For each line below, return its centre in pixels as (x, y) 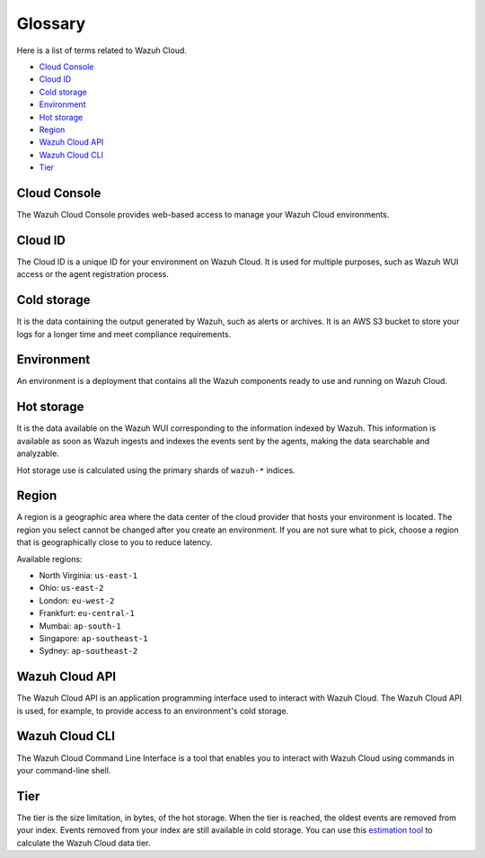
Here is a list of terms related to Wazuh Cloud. (102, 50)
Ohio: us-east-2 (71, 588)
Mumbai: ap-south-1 (80, 626)
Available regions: (49, 559)
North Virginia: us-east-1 (88, 576)
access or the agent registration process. (93, 274)
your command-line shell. (64, 770)
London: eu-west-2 (77, 600)
